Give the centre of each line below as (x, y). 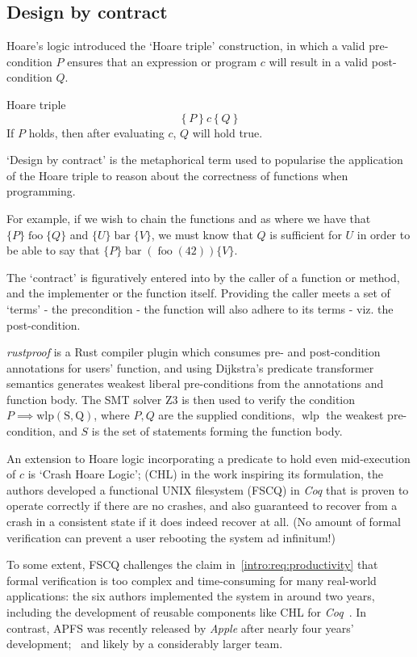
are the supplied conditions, (227, 415)
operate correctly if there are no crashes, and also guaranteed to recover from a (202, 505)
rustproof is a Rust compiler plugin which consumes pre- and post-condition (194, 352)
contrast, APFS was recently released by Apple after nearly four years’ (180, 628)
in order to (384, 234)
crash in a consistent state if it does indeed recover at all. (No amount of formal (204, 522)
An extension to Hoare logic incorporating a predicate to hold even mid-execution (208, 458)
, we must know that (202, 234)
